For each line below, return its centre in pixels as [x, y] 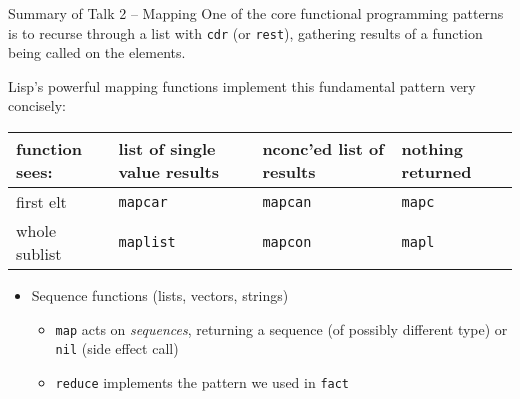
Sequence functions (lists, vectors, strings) [160, 295]
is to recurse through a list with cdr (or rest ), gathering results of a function [245, 32]
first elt [41, 202]
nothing [432, 149]
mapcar [143, 201]
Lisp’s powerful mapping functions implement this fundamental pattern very [242, 85]
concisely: [37, 105]
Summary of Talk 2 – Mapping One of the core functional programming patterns [256, 13]
